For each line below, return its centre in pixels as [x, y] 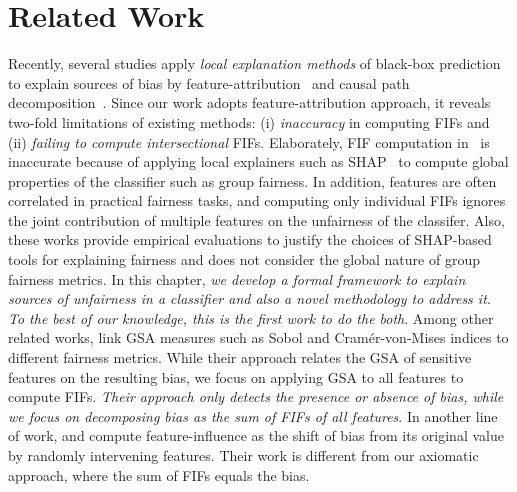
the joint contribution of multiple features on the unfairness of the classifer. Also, [256, 219]
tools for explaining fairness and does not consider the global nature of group [244, 259]
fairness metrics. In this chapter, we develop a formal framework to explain [237, 278]
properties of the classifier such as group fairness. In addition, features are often [252, 180]
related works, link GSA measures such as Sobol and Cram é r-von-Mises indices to [258, 337]
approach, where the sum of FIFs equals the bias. [159, 474]
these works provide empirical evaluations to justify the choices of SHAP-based [250, 239]
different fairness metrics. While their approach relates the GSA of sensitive [240, 357]
